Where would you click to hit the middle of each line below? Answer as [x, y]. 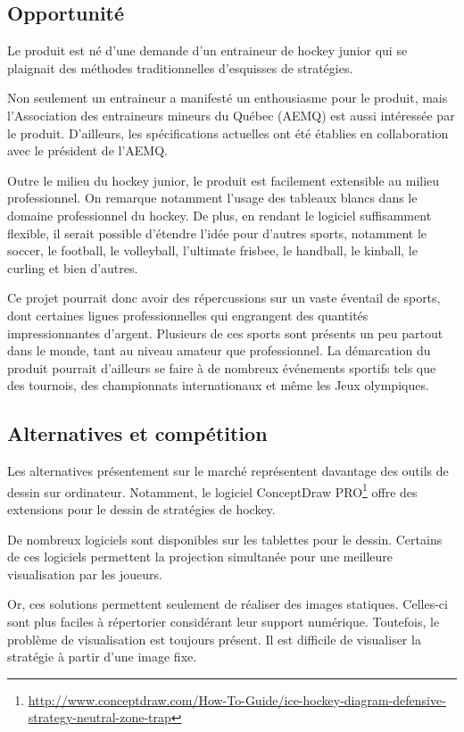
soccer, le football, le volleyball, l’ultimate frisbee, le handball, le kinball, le [212, 250]
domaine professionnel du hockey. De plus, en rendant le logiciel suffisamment [220, 215]
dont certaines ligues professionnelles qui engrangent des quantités [188, 315]
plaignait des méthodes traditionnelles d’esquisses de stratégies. [180, 67]
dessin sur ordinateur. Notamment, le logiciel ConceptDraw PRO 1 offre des [212, 490]
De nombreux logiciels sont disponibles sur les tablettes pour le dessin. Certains [225, 539]
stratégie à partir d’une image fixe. [102, 657]
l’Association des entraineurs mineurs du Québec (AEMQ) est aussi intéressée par [231, 115]
